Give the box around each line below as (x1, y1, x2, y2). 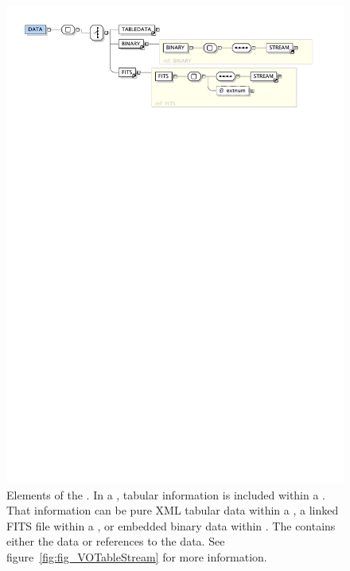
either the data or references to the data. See (6, 533, 225, 550)
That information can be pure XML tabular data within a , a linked (6, 502, 339, 519)
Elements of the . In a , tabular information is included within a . (6, 486, 326, 503)
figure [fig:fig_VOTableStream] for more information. (6, 548, 267, 565)
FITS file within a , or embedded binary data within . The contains (6, 517, 336, 534)
